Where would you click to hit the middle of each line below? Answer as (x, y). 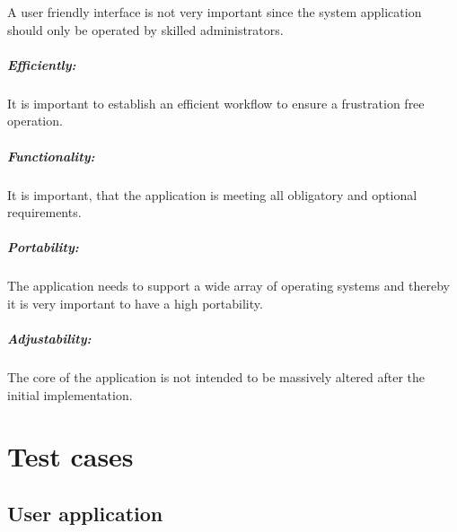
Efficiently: (42, 64)
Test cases (70, 456)
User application (85, 513)
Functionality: (51, 156)
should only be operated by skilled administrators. (145, 29)
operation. (35, 121)
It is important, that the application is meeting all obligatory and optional (212, 194)
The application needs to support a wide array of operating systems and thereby (228, 286)
